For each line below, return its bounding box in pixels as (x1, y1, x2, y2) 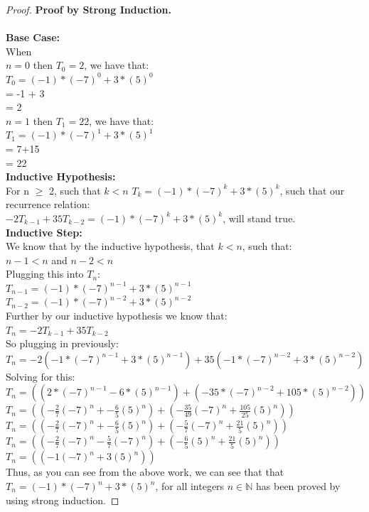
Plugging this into (6, 266, 84, 281)
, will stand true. (223, 210, 296, 225)
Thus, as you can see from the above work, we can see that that (6, 464, 284, 479)
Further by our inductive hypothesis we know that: (6, 308, 228, 323)
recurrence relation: (6, 197, 90, 212)
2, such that (48, 183, 101, 197)
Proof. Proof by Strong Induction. (6, 2, 171, 16)
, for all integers (155, 479, 225, 494)
